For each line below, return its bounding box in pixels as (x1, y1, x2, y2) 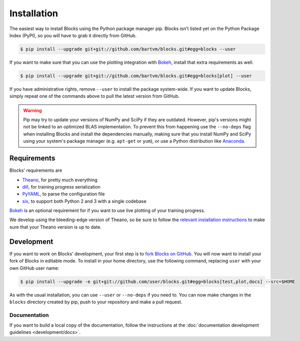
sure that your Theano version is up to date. (9, 224, 102, 230)
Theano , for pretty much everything (22, 176, 98, 183)
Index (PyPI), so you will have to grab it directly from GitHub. (9, 32, 137, 38)
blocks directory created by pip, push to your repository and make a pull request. (9, 299, 182, 305)
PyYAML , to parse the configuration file (22, 191, 105, 197)
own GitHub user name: (9, 265, 60, 271)
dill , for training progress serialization (22, 183, 101, 190)
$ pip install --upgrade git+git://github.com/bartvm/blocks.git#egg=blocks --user (20, 46, 236, 52)
